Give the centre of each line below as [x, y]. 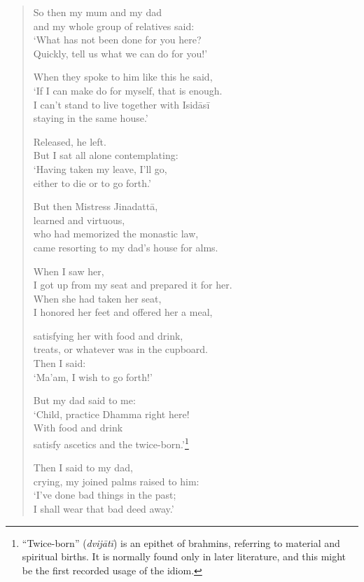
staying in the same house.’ [91, 118]
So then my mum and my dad [97, 12]
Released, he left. [70, 141]
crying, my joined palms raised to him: [116, 481]
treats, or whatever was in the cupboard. [120, 349]
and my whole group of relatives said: [114, 26]
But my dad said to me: [84, 400]
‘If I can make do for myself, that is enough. [128, 90]
